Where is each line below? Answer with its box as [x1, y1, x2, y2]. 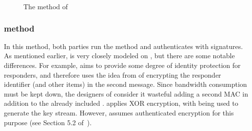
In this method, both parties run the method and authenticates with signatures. [4, 41, 243, 51]
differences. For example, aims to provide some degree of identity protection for [4, 60, 241, 70]
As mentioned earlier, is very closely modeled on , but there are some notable [4, 50, 235, 61]
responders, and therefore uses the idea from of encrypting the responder [4, 69, 221, 80]
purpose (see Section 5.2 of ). [4, 117, 92, 127]
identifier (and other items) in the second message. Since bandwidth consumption [4, 79, 247, 89]
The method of [23, 1, 68, 11]
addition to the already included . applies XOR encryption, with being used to [4, 98, 238, 108]
